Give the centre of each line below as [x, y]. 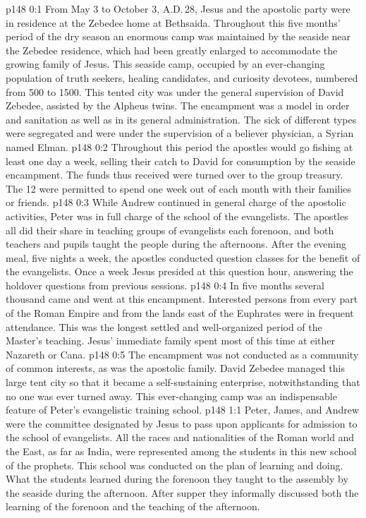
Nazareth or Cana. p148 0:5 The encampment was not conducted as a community [182, 354]
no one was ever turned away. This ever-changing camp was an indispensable [171, 396]
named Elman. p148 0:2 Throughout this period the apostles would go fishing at [179, 146]
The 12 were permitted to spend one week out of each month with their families [178, 188]
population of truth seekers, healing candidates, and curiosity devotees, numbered [182, 77]
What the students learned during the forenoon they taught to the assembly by [177, 479]
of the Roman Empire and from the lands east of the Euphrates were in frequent [180, 313]
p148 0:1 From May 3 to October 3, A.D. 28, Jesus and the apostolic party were [178, 8]
